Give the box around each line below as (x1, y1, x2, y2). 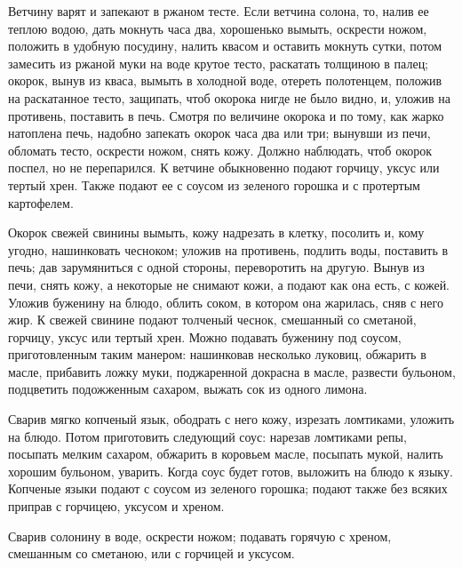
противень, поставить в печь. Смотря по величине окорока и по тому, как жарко (8, 106, 444, 124)
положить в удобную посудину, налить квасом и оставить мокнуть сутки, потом (8, 36, 442, 55)
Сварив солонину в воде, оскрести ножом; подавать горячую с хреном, (8, 526, 392, 545)
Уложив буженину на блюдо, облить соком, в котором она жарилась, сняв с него (8, 292, 443, 311)
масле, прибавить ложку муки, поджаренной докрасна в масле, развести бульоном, (8, 362, 456, 380)
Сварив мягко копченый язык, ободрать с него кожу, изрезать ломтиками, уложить (8, 410, 455, 428)
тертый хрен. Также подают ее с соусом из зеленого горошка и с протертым (8, 175, 420, 194)
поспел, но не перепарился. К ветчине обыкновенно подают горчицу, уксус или (8, 158, 440, 177)
